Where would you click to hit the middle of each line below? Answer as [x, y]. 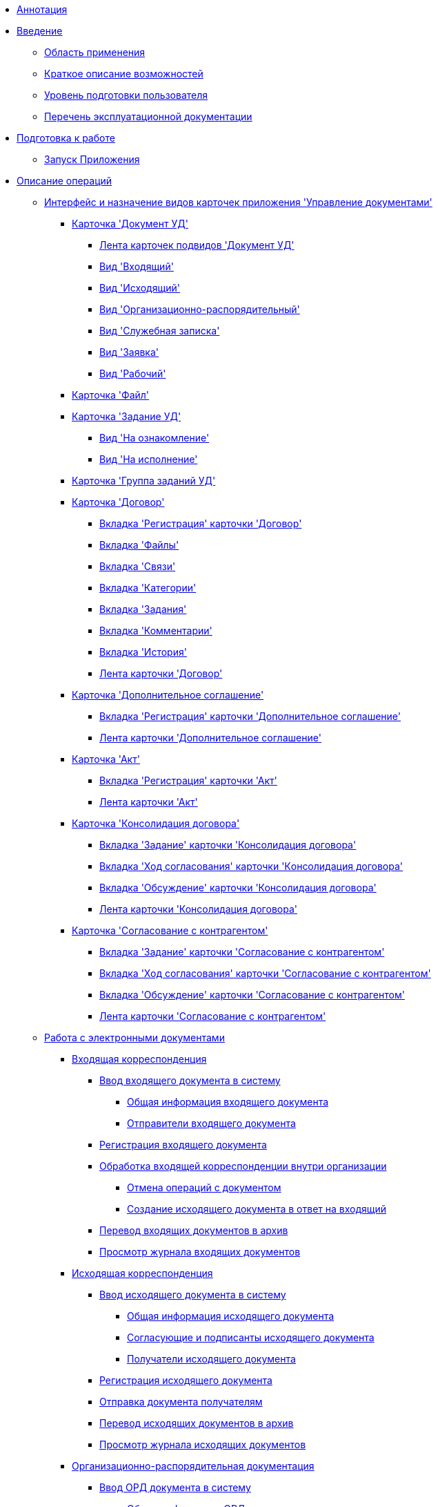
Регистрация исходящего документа [186, 1380]
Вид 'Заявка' [129, 352]
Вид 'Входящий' [137, 266]
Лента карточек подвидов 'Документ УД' [197, 245]
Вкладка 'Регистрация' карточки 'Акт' [188, 780]
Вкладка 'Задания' [143, 609]
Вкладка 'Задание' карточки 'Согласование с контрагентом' [242, 952]
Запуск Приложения [92, 159]
